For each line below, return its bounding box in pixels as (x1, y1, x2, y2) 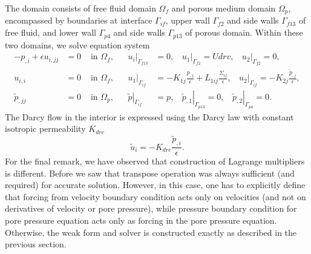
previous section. (5, 238, 67, 250)
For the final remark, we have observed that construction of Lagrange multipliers (5, 155, 305, 168)
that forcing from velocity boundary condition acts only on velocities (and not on (5, 190, 306, 203)
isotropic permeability (5, 122, 86, 135)
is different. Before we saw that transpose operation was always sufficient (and (5, 166, 295, 179)
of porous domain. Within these (185, 26, 303, 39)
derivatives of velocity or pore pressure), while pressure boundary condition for (5, 202, 297, 215)
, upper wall (165, 14, 210, 27)
